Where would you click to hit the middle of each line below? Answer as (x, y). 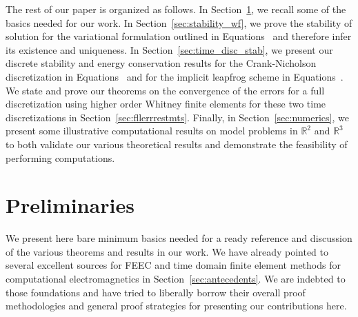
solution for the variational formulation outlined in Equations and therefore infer (179, 36)
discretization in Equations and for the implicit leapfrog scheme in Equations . (175, 76)
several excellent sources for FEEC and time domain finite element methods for (173, 265)
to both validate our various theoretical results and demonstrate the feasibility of (177, 144)
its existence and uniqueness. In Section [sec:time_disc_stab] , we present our (169, 49)
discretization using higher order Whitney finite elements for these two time (166, 104)
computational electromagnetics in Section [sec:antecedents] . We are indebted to (176, 279)
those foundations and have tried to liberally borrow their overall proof (156, 292)
